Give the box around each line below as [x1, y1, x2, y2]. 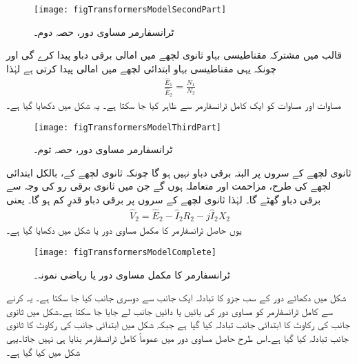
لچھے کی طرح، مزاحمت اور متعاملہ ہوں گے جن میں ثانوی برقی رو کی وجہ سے [6, 179, 331, 193]
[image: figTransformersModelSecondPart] [34, 5, 227, 14]
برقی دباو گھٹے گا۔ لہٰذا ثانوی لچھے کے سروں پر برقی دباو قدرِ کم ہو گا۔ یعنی [6, 192, 321, 207]
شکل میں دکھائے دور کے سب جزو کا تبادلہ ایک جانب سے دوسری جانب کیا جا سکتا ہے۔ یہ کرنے [6, 290, 347, 305]
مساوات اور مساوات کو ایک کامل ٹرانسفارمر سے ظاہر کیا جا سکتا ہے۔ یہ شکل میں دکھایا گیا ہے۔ [6, 98, 341, 112]
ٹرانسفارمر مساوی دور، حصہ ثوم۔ [34, 142, 173, 156]
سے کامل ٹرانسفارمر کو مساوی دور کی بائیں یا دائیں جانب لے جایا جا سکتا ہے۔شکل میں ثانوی [6, 303, 334, 318]
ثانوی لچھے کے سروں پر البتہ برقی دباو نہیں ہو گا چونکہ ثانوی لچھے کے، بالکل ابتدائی [6, 165, 351, 179]
